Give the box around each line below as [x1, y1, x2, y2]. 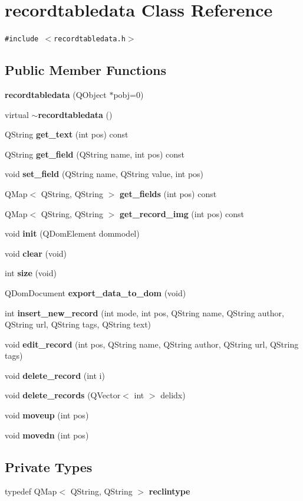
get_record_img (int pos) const [119, 207, 244, 220]
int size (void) [5, 267, 57, 279]
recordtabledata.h [54, 35, 126, 44]
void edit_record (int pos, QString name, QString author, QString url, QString [5, 338, 299, 350]
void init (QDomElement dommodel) [5, 227, 140, 240]
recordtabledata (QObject [5, 88, 107, 100]
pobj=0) [113, 88, 144, 100]
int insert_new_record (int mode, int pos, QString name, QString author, [5, 306, 284, 319]
